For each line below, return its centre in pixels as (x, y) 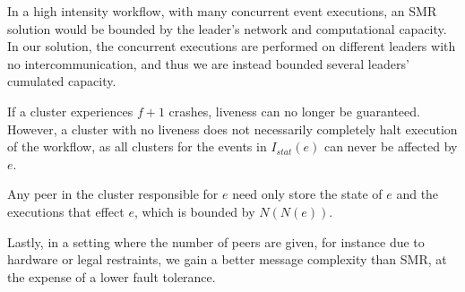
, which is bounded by (194, 211)
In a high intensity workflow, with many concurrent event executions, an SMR (222, 11)
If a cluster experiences (70, 111)
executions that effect (66, 211)
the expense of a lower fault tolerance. (112, 276)
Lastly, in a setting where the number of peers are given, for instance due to (216, 241)
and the (418, 194)
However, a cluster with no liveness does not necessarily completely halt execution (232, 129)
